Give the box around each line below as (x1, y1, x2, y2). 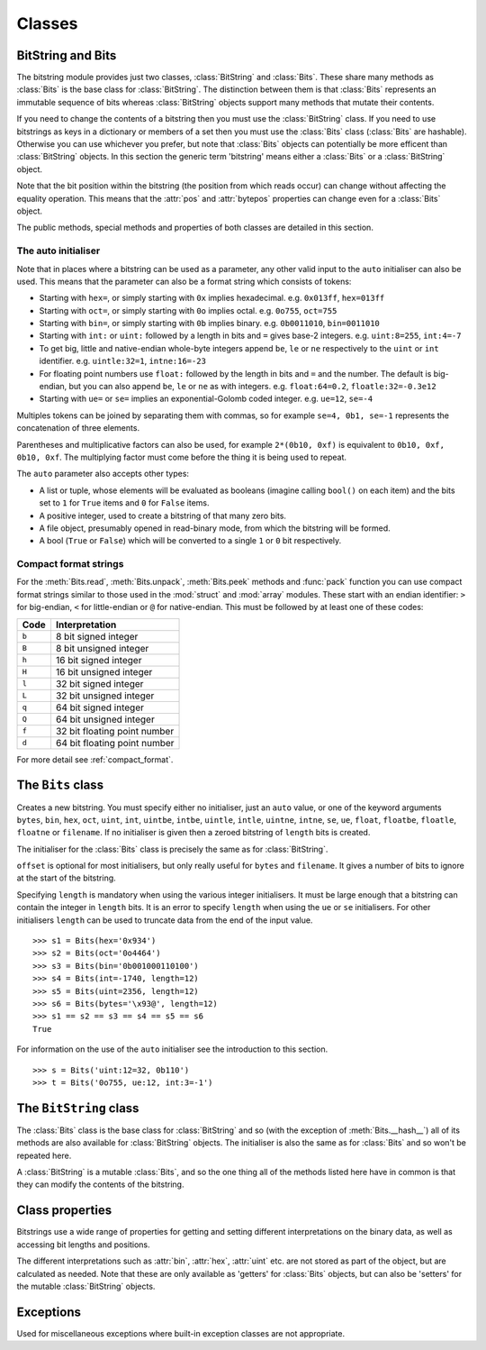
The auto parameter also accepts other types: (16, 469, 189, 479)
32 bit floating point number (55, 725, 175, 737)
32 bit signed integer (55, 677, 144, 689)
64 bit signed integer (55, 701, 144, 714)
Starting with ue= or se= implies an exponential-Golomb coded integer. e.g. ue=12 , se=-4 (39, 393, 373, 405)
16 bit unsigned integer (55, 665, 153, 678)
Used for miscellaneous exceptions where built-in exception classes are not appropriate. (16, 1327, 346, 1338)
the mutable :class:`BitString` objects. (16, 1281, 156, 1291)
